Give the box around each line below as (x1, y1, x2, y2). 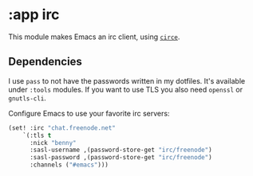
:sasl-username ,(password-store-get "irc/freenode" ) (29, 146, 213, 154)
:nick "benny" (29, 139, 77, 147)
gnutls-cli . (8, 93, 46, 103)
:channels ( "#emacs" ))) (29, 161, 109, 169)
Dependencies (8, 55, 82, 68)
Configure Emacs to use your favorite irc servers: (8, 108, 170, 118)
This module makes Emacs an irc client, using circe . (8, 32, 180, 41)
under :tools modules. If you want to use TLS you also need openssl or (8, 84, 243, 94)
